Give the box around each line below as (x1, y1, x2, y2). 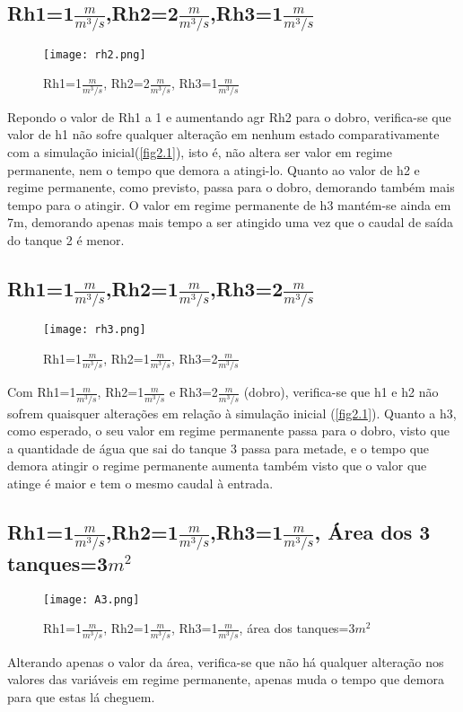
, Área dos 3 (314, 517, 431, 545)
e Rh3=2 (169, 382, 218, 401)
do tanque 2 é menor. (7, 230, 125, 249)
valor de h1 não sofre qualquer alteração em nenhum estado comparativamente (7, 125, 440, 144)
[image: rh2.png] (43, 48, 146, 61)
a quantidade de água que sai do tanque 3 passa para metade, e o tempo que (7, 438, 430, 457)
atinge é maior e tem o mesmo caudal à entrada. (7, 473, 274, 492)
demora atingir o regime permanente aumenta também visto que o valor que (7, 456, 427, 475)
